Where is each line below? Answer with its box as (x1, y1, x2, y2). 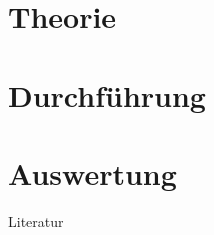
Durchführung (8, 74, 206, 115)
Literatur (8, 210, 64, 231)
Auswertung (8, 152, 177, 193)
